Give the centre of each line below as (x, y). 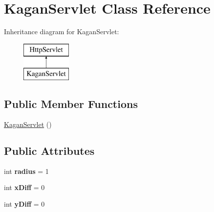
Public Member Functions (71, 104)
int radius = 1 (26, 171)
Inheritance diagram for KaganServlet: (62, 32)
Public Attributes (49, 151)
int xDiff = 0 (24, 187)
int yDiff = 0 (24, 204)
